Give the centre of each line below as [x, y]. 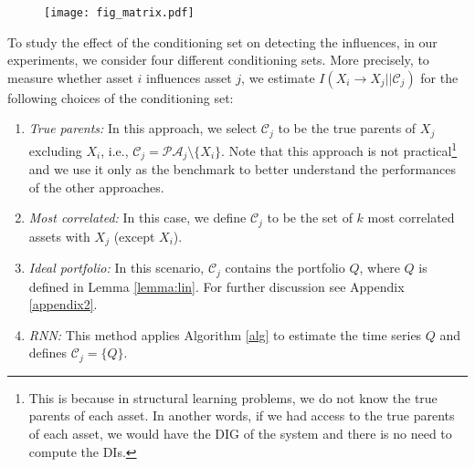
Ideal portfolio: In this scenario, [116, 268]
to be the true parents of [347, 128]
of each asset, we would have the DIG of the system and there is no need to [240, 433]
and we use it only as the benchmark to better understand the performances [242, 169]
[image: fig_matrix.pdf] [119, 13]
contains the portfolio [285, 268]
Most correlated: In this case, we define [137, 218]
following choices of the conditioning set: [121, 97]
